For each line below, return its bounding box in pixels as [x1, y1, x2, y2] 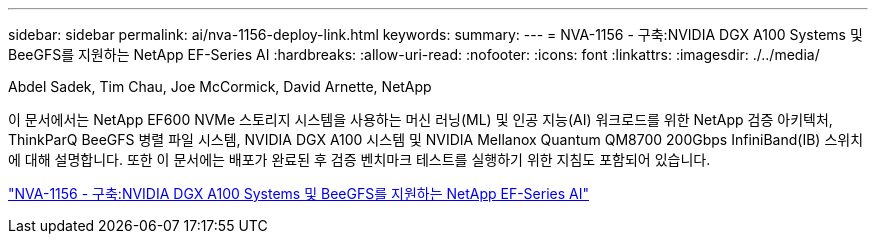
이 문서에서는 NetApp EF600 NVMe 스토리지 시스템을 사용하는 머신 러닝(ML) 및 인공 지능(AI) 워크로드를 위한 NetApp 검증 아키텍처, [8, 111, 833, 128]
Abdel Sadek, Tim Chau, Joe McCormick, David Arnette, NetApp [8, 78, 432, 95]
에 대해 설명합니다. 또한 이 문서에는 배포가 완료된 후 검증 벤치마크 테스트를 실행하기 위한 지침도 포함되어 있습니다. [8, 151, 711, 168]
